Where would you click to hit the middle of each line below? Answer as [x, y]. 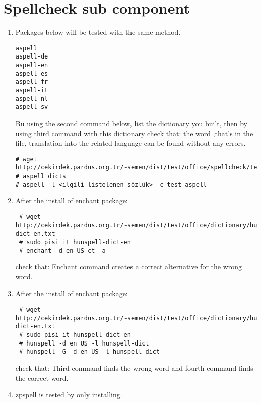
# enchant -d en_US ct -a [62, 250]
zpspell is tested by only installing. [69, 395]
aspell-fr [32, 82]
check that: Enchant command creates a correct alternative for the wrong [129, 267]
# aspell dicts [41, 176]
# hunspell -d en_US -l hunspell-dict [84, 343]
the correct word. [42, 378]
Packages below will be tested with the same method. [98, 32]
